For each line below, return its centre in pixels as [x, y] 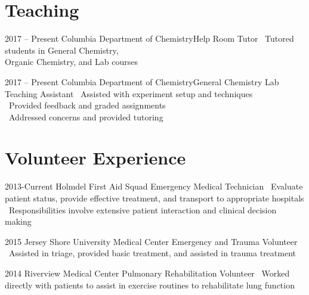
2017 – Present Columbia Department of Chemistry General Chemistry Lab [142, 81]
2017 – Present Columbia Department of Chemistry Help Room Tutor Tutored [149, 38]
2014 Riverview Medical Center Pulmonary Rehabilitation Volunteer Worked [147, 273]
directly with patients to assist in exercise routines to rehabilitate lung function [150, 285]
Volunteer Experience [95, 158]
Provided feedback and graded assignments [87, 105]
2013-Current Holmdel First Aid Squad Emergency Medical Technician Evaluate [154, 186]
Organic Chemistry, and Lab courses [71, 62]
